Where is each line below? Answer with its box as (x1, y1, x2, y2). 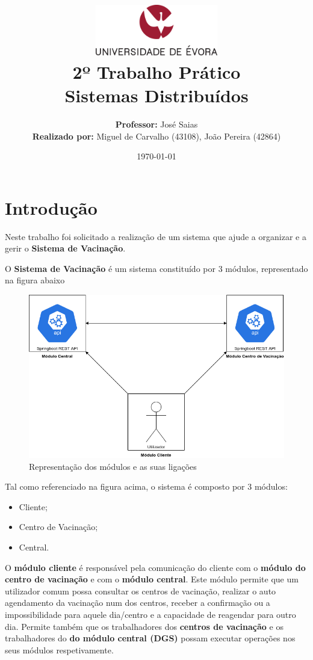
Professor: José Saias (115, 117, 198, 130)
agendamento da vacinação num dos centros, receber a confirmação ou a (5, 596, 270, 609)
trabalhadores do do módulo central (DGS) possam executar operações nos (5, 632, 296, 644)
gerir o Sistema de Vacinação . (5, 242, 126, 254)
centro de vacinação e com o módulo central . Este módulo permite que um (5, 573, 299, 585)
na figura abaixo (5, 274, 65, 286)
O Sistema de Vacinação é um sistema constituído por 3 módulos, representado (5, 262, 308, 274)
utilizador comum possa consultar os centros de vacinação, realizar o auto (5, 584, 276, 597)
